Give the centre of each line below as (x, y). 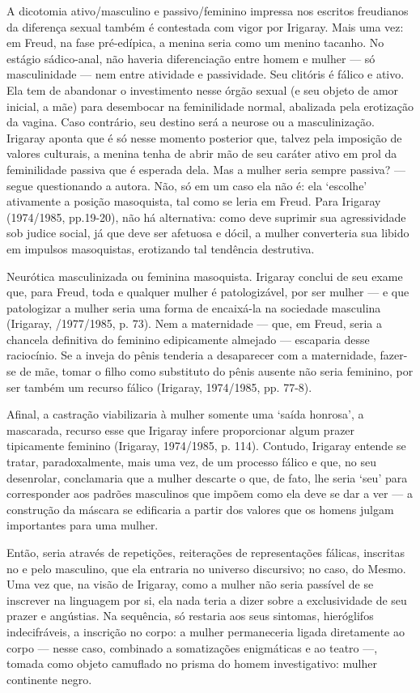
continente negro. (49, 679)
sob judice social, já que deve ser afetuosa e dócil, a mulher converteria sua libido (208, 233)
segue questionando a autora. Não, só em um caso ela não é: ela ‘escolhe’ (187, 185)
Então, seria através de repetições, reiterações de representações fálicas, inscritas (206, 552)
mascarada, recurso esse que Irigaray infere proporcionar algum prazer (181, 429)
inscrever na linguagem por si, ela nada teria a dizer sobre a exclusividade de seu (207, 599)
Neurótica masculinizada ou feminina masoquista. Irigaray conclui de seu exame (205, 276)
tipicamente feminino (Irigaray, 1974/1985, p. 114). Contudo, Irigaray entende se (206, 446)
